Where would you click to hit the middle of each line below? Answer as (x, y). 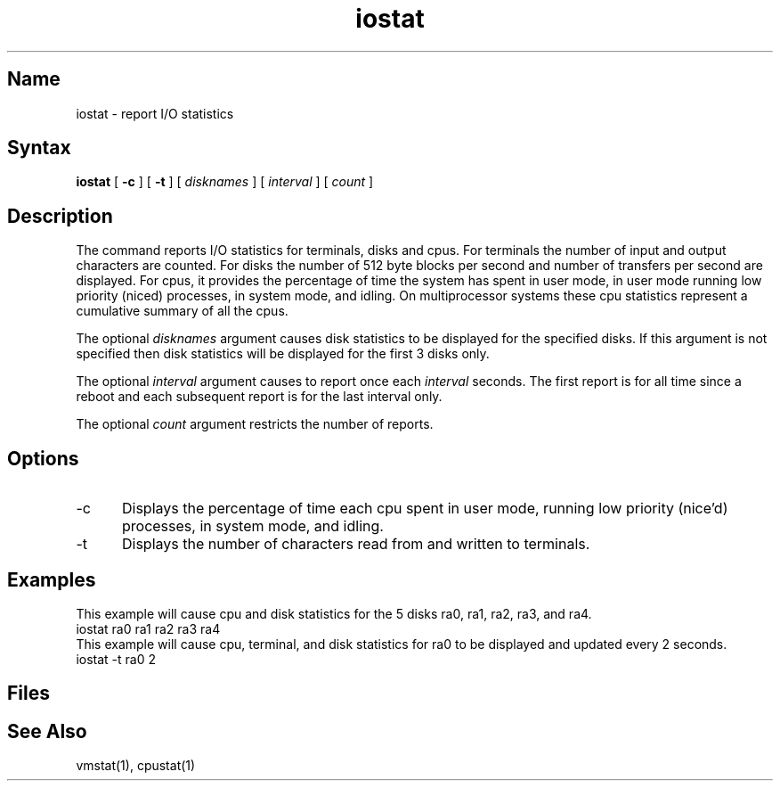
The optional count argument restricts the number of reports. (255, 424)
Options (43, 458)
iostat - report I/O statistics (155, 113)
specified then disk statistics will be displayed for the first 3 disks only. (283, 354)
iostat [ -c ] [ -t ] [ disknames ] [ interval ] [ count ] (225, 182)
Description (60, 216)
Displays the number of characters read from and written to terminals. (356, 544)
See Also (47, 731)
